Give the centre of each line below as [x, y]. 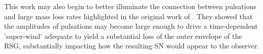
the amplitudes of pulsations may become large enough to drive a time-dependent [131, 26]
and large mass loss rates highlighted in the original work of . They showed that [128, 16]
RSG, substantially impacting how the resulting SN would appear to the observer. [132, 46]
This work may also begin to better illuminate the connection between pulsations [130, 6]
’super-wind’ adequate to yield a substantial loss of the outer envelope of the [123, 36]
